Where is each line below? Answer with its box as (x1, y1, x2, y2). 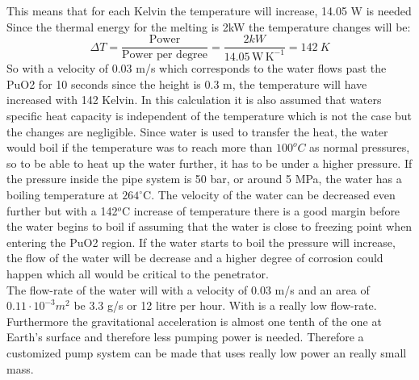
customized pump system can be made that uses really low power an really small (6, 344, 407, 361)
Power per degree (121, 49, 208, 61)
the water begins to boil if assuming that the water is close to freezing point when (6, 218, 413, 235)
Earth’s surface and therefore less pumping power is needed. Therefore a (6, 328, 364, 345)
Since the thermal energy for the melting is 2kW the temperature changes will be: (6, 18, 411, 35)
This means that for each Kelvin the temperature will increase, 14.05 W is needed (6, 2, 412, 19)
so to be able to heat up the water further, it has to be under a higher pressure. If (6, 154, 413, 171)
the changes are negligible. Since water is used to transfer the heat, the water (6, 123, 388, 140)
